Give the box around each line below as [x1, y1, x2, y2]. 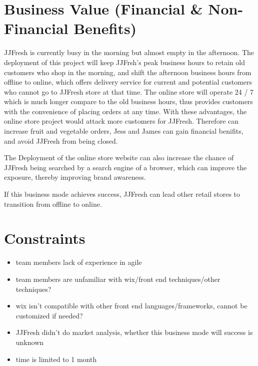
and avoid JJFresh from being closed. [4, 135, 118, 146]
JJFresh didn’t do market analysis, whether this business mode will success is [15, 327, 253, 337]
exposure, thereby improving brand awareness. [4, 172, 146, 182]
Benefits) [73, 18, 137, 39]
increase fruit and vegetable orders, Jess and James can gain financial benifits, [4, 126, 243, 136]
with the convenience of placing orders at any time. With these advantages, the [4, 106, 247, 116]
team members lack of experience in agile [15, 257, 142, 267]
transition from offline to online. [4, 198, 102, 209]
